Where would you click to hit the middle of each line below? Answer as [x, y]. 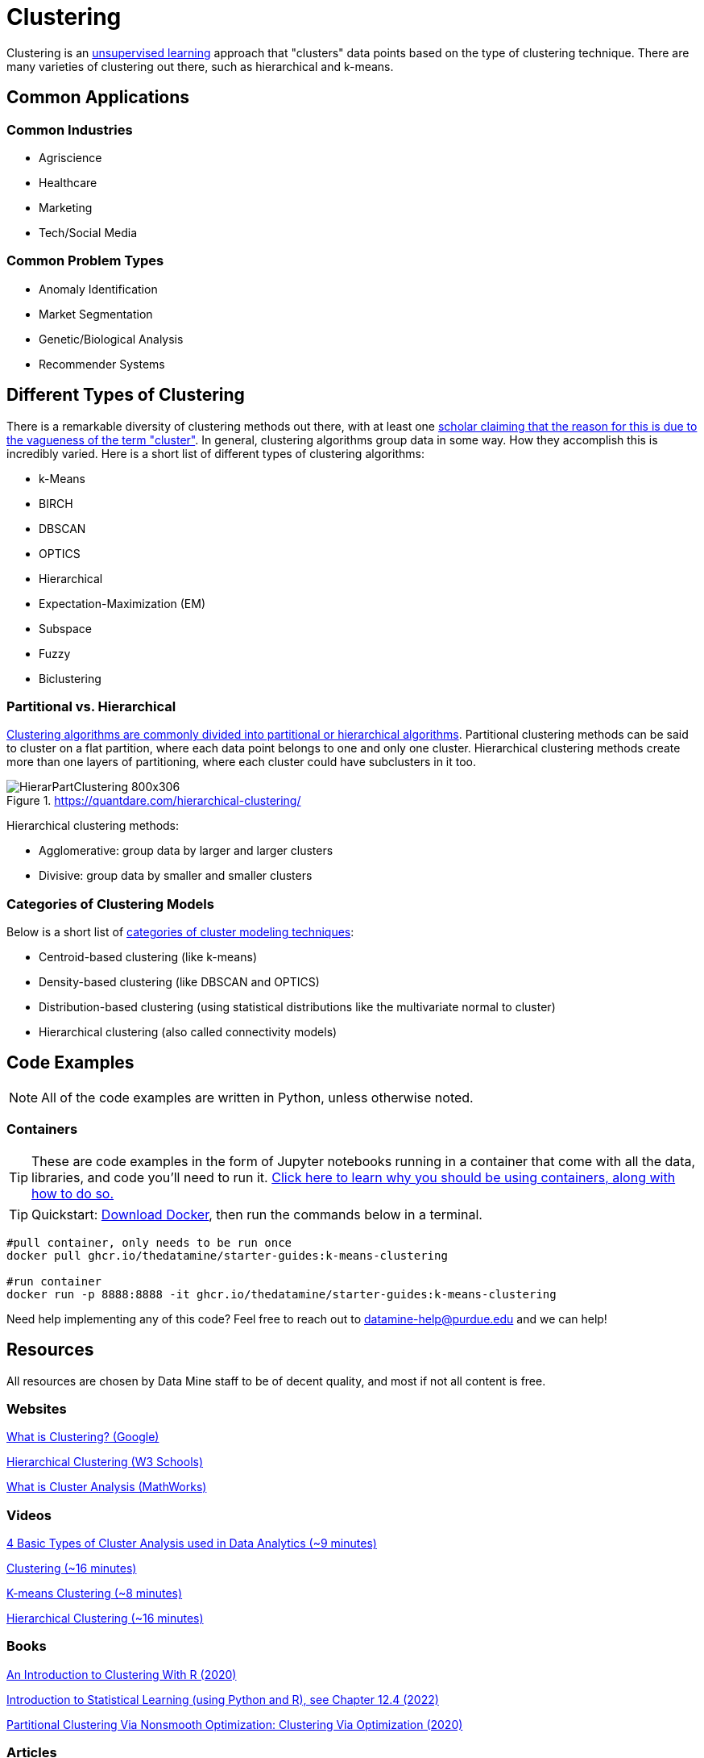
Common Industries [70, 129]
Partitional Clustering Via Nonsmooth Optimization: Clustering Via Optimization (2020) [235, 1724]
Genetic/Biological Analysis [111, 339]
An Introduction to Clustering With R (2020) [122, 1674]
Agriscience [70, 157]
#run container [54, 1281]
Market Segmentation [96, 314]
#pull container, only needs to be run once [149, 1242]
